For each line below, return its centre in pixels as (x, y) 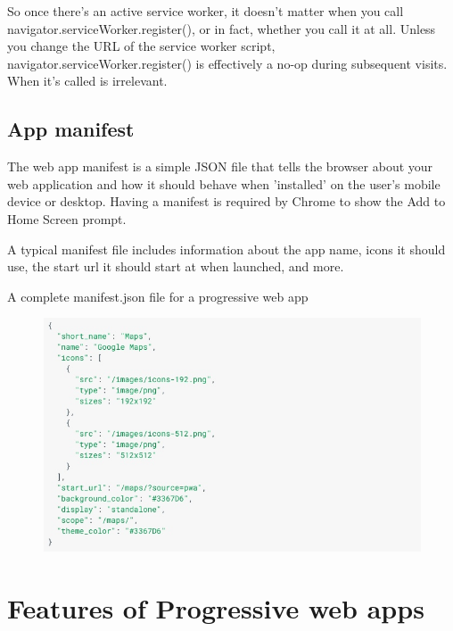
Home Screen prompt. (67, 218)
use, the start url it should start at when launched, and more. (176, 266)
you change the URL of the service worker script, (141, 46)
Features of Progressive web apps (216, 608)
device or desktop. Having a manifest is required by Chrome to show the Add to (226, 201)
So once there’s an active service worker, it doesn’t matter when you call (206, 11)
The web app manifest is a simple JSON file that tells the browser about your (220, 166)
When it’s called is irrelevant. (87, 81)
